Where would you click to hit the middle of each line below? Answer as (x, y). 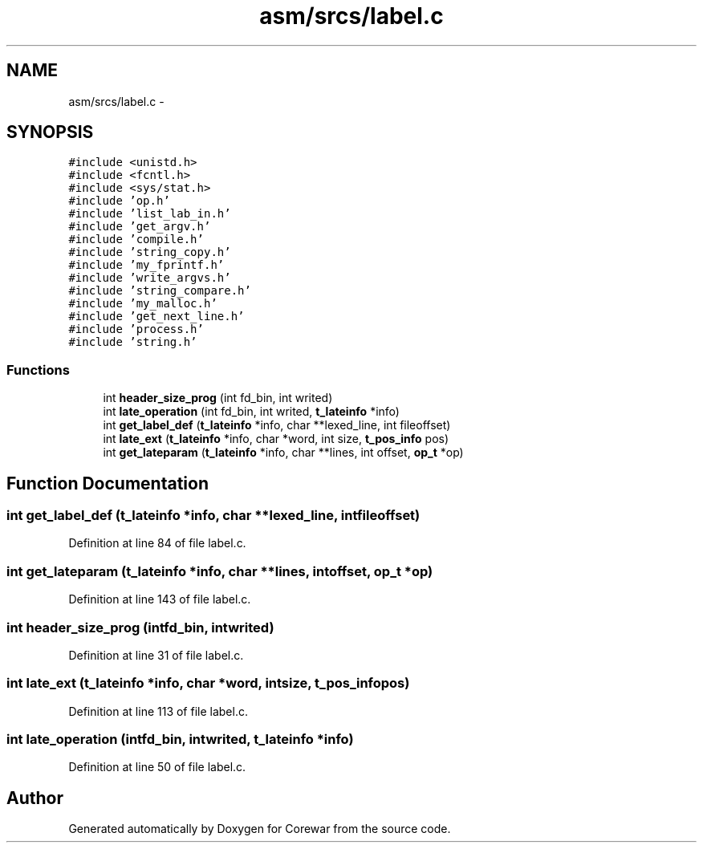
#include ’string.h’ (133, 342)
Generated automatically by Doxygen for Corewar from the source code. (260, 829)
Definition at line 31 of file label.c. (156, 655)
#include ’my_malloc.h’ (143, 304)
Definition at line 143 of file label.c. (160, 599)
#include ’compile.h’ (136, 240)
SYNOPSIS (50, 132)
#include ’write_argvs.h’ (150, 278)
